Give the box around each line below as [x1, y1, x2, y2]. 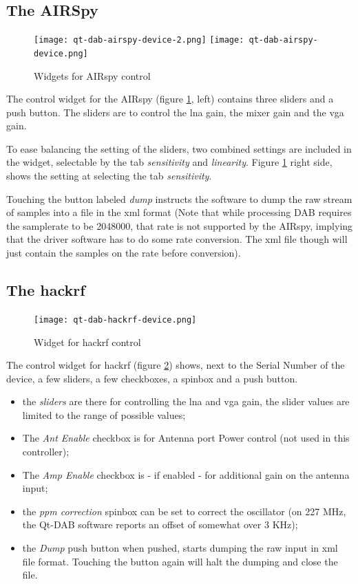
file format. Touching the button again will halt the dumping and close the [22, 554, 338, 568]
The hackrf [6, 279, 85, 301]
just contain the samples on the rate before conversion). [6, 246, 241, 260]
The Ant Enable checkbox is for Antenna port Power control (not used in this [22, 431, 350, 445]
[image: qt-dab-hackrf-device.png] [34, 314, 197, 325]
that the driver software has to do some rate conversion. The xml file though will [6, 232, 348, 246]
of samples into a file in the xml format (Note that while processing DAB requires [6, 205, 352, 219]
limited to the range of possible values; [22, 407, 186, 422]
